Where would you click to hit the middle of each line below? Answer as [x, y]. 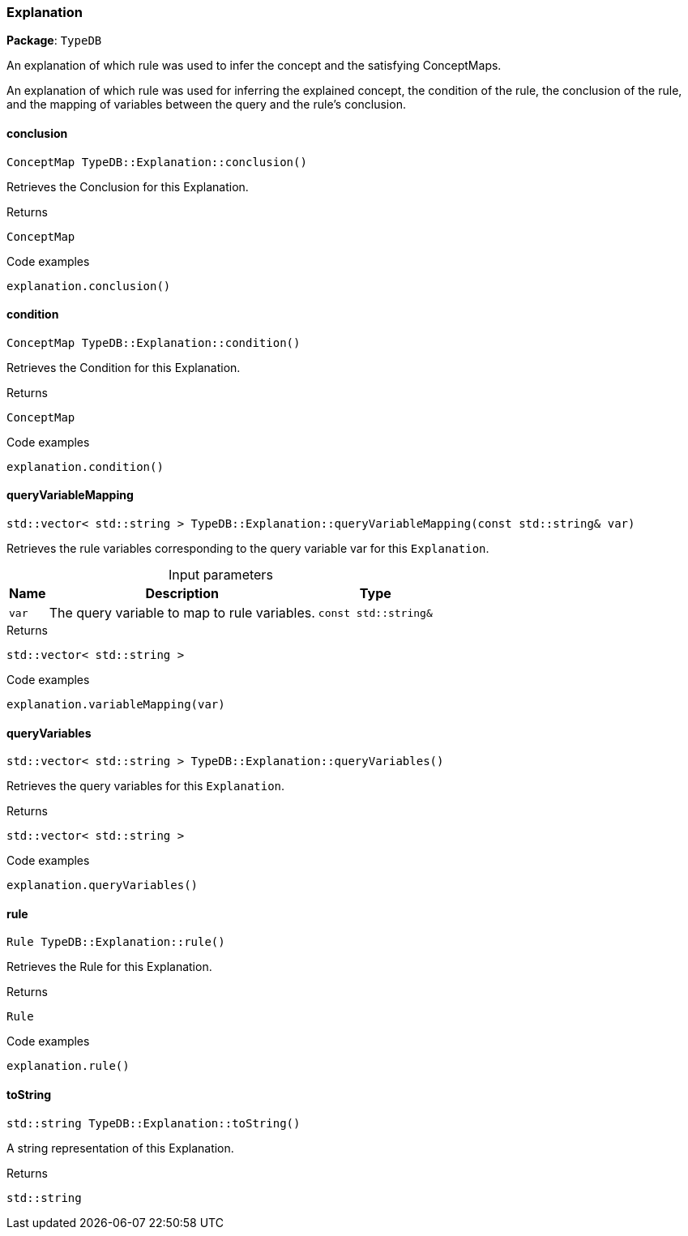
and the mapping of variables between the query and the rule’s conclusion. [206, 105]
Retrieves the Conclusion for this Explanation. [128, 186]
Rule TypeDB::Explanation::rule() [116, 942]
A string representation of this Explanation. [120, 1148]
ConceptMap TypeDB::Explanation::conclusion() [157, 162]
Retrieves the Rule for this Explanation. [109, 967]
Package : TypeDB [54, 41]
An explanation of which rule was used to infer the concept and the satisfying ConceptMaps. [254, 66]
